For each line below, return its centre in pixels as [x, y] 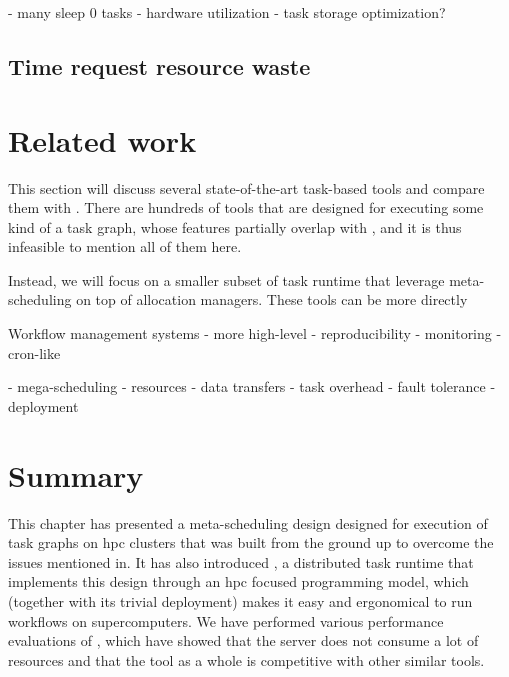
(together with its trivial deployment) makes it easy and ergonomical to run [240, 600]
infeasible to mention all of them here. [125, 246]
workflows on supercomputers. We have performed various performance [226, 620]
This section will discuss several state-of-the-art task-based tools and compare [246, 187]
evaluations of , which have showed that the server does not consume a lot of [243, 640]
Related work [102, 139]
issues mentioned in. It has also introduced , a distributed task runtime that [241, 561]
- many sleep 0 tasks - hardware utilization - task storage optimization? [227, 12]
